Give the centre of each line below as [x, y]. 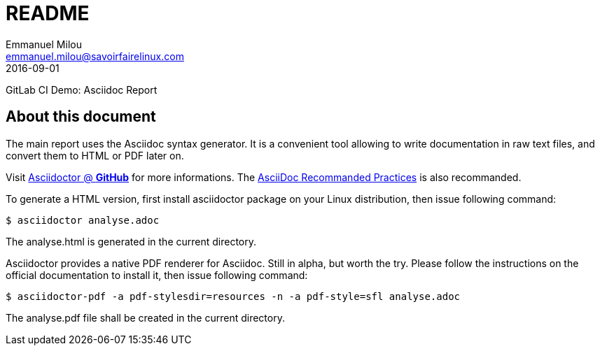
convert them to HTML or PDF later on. [95, 155]
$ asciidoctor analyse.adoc [83, 220]
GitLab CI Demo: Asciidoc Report [82, 89]
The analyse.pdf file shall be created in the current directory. [145, 317]
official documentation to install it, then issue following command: [157, 275]
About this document [81, 117]
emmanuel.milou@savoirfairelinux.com [95, 56]
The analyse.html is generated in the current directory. [131, 241]
